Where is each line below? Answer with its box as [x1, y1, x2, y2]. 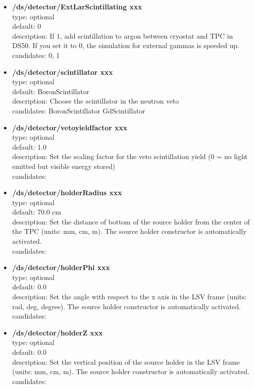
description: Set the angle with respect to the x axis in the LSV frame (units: [12, 291, 247, 302]
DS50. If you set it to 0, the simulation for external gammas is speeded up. [12, 40, 240, 51]
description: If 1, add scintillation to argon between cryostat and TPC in [12, 30, 233, 41]
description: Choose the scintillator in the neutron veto [12, 96, 179, 106]
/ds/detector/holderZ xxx [12, 327, 103, 337]
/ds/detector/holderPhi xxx [12, 262, 110, 273]
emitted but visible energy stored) [12, 161, 115, 171]
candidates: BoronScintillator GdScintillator [12, 105, 146, 115]
